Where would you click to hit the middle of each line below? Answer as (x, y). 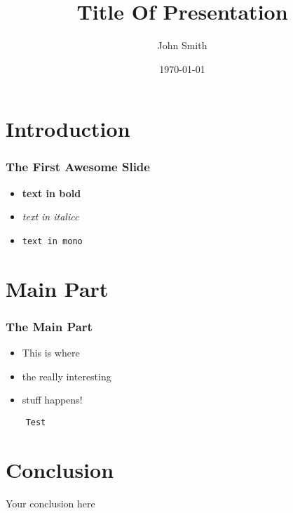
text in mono (52, 241)
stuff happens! (52, 400)
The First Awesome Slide (78, 167)
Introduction (68, 129)
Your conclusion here (50, 503)
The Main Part (49, 326)
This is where (51, 353)
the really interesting (67, 376)
